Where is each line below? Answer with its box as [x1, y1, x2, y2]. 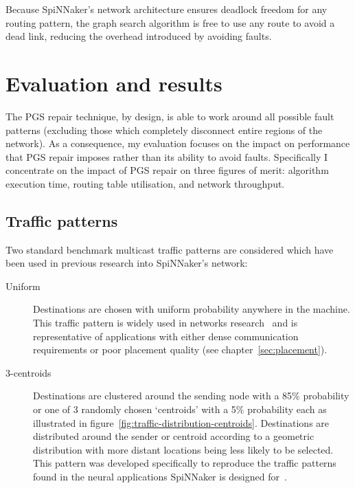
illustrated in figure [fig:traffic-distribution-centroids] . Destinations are [33, 415, 330, 430]
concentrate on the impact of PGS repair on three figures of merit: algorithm [5, 163, 329, 177]
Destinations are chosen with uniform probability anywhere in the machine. [33, 302, 350, 316]
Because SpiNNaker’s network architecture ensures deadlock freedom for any [5, 2, 328, 16]
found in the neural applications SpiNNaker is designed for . [33, 469, 287, 483]
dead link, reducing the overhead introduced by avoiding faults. [5, 29, 272, 43]
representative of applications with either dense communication [33, 329, 299, 343]
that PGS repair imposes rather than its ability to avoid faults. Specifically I [5, 149, 328, 164]
